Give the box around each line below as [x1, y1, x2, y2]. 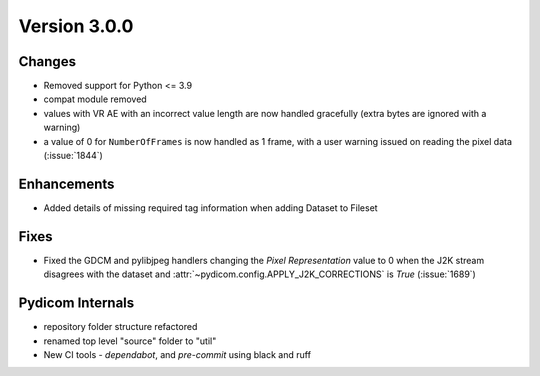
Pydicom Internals [18, 295, 135, 312]
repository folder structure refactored [43, 321, 198, 333]
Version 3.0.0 [18, 15, 134, 37]
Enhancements [18, 175, 115, 192]
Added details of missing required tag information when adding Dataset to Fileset [43, 201, 379, 214]
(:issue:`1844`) [43, 150, 104, 162]
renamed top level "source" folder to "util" [43, 335, 217, 347]
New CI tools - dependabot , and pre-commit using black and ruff [43, 348, 312, 360]
